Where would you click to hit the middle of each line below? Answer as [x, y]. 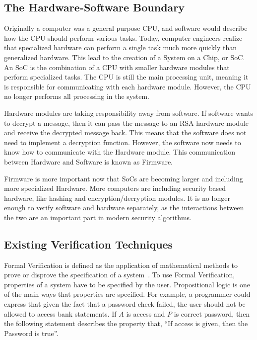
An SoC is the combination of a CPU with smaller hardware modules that [117, 67]
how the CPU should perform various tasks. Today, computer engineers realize [123, 38]
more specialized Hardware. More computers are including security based [115, 188]
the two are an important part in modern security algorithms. [98, 217]
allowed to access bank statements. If [60, 313]
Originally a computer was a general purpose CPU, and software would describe [126, 28]
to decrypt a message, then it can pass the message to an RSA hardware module [127, 123]
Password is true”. [31, 333]
